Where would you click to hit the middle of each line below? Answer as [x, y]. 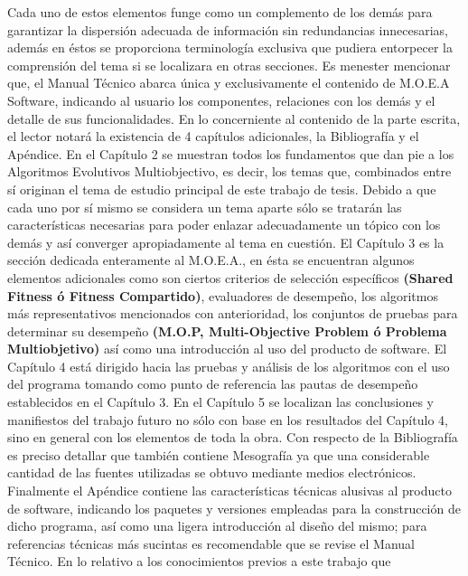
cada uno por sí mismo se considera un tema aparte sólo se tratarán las [205, 207]
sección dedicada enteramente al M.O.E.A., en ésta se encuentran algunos [211, 260]
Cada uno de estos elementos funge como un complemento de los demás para [220, 12]
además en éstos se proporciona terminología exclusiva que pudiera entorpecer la [230, 47]
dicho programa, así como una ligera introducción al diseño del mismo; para [217, 526]
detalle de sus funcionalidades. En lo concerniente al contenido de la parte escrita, [234, 118]
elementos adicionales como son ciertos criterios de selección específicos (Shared [230, 277]
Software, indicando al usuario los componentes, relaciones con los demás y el [221, 100]
